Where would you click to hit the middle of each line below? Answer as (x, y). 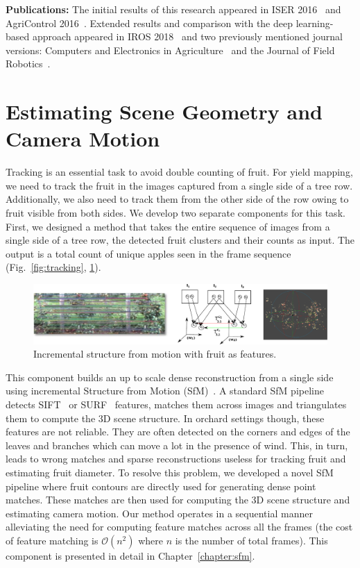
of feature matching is (52, 540)
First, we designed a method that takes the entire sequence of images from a (168, 226)
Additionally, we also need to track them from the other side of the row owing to (177, 199)
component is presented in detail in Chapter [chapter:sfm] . (130, 555)
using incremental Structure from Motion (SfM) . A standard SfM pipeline (165, 391)
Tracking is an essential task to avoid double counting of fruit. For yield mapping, (179, 172)
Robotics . (28, 64)
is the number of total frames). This (251, 540)
